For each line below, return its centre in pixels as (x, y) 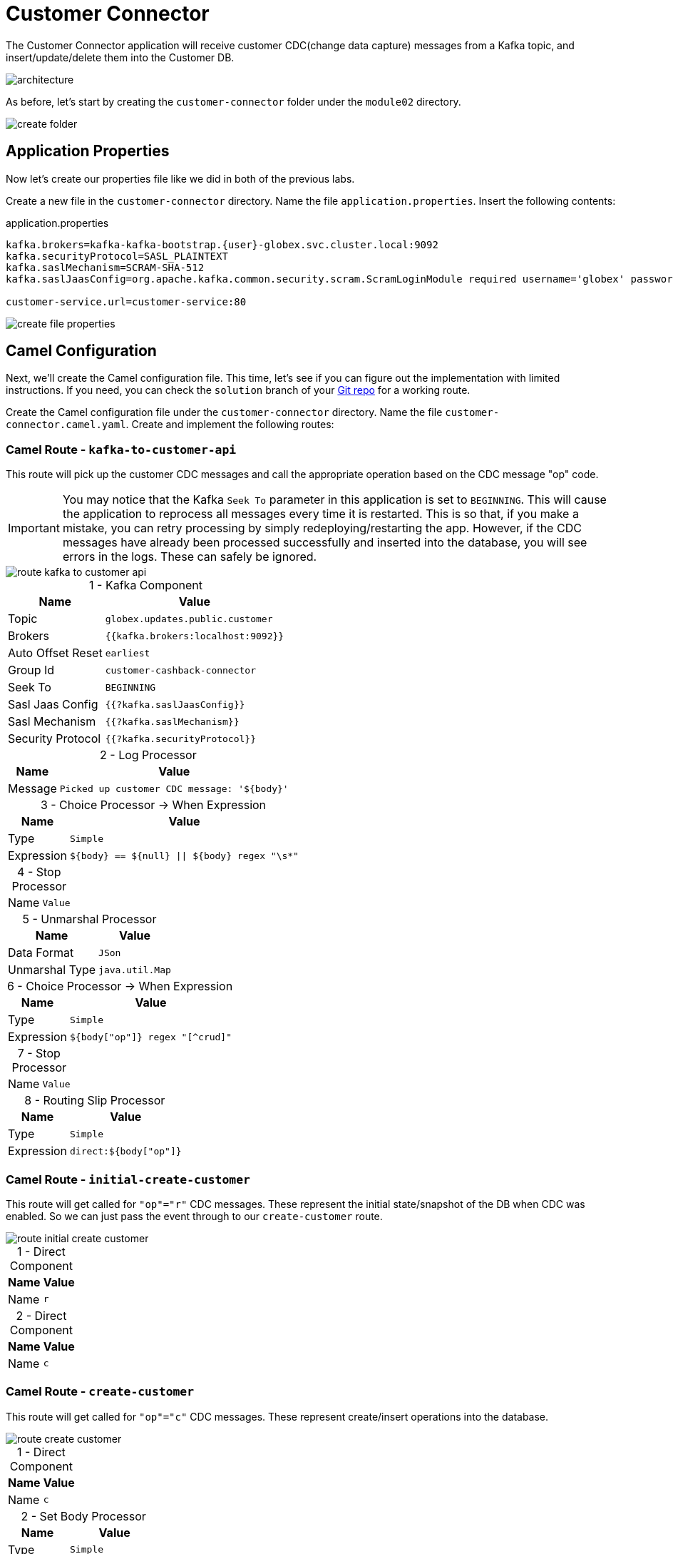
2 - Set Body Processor (83, 1516)
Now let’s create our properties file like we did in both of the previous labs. (180, 178)
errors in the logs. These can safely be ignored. (190, 557)
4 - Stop (39, 872)
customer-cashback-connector (180, 670)
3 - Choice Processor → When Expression (153, 805)
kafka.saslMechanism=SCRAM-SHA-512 (105, 267)
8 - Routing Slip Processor (95, 1101)
